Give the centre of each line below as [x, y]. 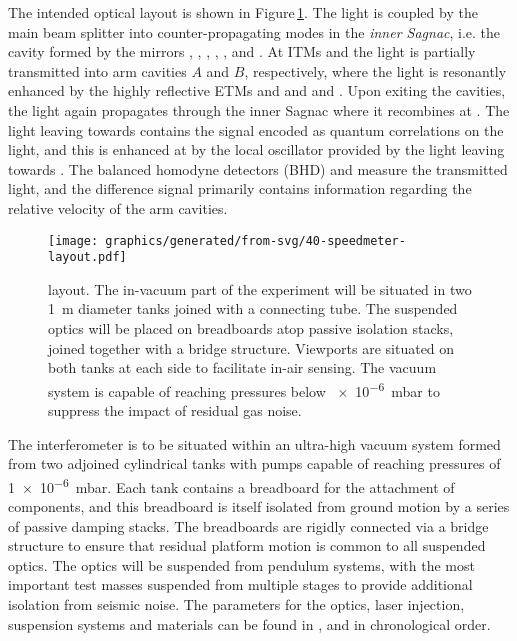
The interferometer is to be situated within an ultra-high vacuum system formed [254, 443]
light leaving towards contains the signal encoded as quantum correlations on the [256, 129]
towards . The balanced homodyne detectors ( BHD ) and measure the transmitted [258, 168]
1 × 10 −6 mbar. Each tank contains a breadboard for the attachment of [231, 485]
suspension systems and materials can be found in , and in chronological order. [249, 623]
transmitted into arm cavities [97, 70]
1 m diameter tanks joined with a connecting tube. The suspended [253, 308]
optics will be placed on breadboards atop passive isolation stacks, [251, 328]
